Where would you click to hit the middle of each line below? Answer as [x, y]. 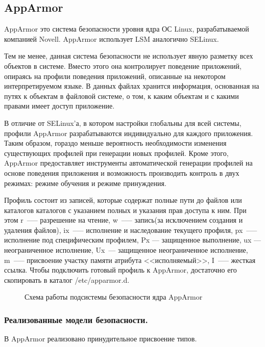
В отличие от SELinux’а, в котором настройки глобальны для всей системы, [123, 123]
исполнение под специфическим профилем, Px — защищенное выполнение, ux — [133, 240]
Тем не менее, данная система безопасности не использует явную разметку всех [129, 56]
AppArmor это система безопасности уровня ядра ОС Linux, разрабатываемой [127, 29]
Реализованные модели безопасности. [76, 319]
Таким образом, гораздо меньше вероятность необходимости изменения [115, 143]
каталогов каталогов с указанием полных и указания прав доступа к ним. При [125, 210]
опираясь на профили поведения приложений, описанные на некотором [115, 76]
